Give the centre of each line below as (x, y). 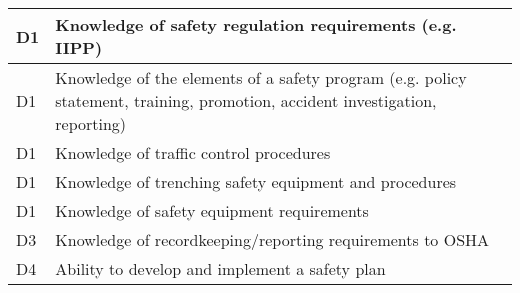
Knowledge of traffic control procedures (193, 152)
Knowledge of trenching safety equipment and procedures (256, 181)
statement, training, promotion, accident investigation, (246, 100)
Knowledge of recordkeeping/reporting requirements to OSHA (272, 239)
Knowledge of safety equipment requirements (212, 210)
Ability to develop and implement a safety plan (220, 268)
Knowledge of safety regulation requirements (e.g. (256, 24)
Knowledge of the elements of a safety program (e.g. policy (261, 77)
